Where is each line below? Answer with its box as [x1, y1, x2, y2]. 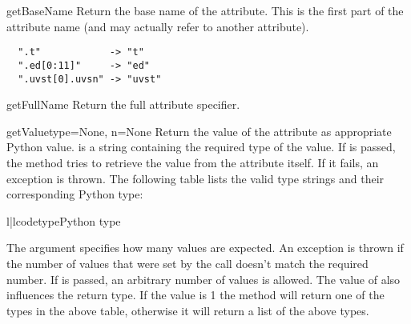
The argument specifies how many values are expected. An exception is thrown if [6, 239, 404, 256]
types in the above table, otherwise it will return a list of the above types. [6, 302, 369, 318]
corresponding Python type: [6, 186, 143, 202]
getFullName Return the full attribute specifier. [6, 96, 240, 113]
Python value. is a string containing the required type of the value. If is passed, [6, 138, 396, 155]
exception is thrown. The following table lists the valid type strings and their [6, 170, 385, 186]
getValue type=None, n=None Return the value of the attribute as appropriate [6, 122, 392, 139]
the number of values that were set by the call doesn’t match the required [6, 254, 369, 271]
